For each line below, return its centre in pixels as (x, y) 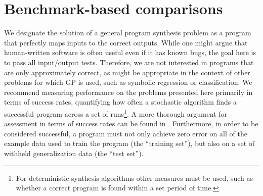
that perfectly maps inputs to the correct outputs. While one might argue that (126, 42)
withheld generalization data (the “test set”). (74, 153)
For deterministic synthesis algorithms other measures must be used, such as (135, 178)
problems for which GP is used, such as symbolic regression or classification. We (128, 82)
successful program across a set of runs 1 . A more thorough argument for (116, 113)
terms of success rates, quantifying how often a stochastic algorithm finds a (120, 102)
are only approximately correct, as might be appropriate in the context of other (127, 72)
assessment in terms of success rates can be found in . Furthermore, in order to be (131, 124)
